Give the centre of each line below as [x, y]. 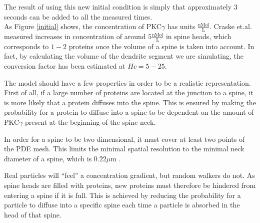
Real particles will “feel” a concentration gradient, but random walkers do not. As [129, 175]
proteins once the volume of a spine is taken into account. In [161, 46]
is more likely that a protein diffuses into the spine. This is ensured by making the [130, 102]
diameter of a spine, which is [48, 158]
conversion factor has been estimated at [65, 66]
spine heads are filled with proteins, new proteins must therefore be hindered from [130, 185]
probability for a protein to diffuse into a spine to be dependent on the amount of [129, 112]
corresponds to [26, 46]
